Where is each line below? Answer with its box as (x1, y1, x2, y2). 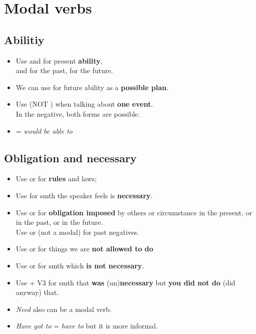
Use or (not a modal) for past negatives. (16, 226, 139, 237)
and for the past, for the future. (16, 65, 113, 76)
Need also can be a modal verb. (16, 303, 112, 314)
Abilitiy (4, 32, 45, 47)
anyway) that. (16, 287, 59, 297)
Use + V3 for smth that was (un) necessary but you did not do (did (16, 277, 235, 287)
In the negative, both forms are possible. (16, 108, 140, 119)
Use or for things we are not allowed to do (16, 243, 153, 254)
